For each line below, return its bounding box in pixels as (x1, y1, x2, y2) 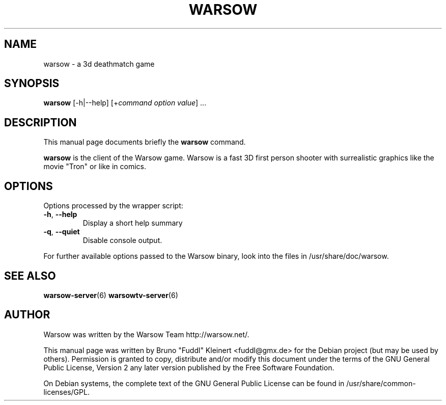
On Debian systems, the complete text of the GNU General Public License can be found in (43, 379, 345, 388)
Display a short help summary (82, 219, 183, 228)
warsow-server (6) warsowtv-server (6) (43, 290, 178, 300)
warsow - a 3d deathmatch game (43, 59, 155, 68)
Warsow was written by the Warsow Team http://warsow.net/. (43, 330, 249, 339)
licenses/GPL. (43, 387, 90, 396)
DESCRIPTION (4, 116, 77, 129)
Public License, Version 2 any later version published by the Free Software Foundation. (43, 363, 334, 372)
